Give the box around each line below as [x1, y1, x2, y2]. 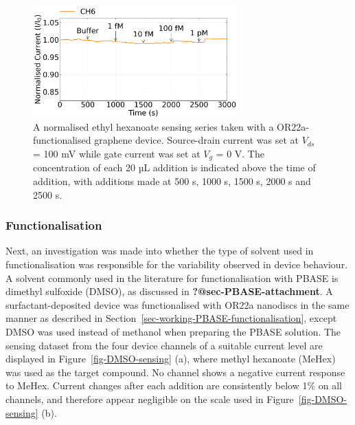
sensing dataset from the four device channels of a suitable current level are [5, 338, 323, 352]
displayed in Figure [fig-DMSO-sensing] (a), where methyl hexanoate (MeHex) [5, 351, 336, 366]
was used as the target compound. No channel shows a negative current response [5, 364, 345, 379]
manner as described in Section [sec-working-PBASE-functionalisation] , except [5, 311, 337, 325]
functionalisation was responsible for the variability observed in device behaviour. [5, 257, 348, 271]
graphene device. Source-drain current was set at [94, 133, 299, 147]
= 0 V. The [216, 146, 264, 160]
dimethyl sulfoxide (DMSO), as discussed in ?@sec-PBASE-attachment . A [5, 284, 333, 298]
